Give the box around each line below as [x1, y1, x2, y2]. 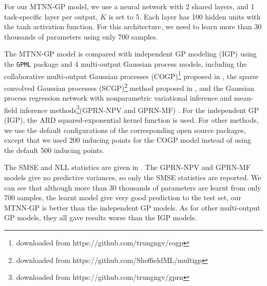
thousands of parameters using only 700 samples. [4, 31, 158, 42]
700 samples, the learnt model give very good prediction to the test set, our [4, 192, 242, 203]
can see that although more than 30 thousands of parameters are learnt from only [4, 182, 261, 193]
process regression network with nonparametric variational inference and [4, 92, 232, 103]
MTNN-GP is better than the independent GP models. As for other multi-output [4, 202, 260, 213]
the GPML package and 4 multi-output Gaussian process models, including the [4, 58, 247, 69]
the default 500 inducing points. [4, 144, 104, 155]
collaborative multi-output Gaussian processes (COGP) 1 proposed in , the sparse [4, 69, 259, 81]
